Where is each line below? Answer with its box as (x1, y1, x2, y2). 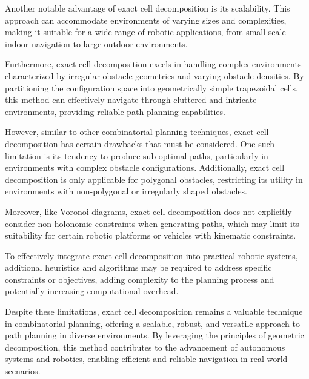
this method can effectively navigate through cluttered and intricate (5, 93, 257, 106)
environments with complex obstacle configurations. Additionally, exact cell (5, 161, 285, 174)
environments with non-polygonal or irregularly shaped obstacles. (5, 185, 247, 197)
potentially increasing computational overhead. (5, 285, 179, 297)
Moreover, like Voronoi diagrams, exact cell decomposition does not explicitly (5, 205, 292, 217)
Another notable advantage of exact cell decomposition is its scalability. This (5, 2, 290, 14)
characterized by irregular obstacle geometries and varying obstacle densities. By (5, 69, 304, 82)
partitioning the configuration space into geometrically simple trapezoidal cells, (5, 81, 298, 94)
